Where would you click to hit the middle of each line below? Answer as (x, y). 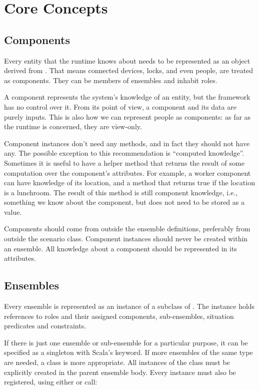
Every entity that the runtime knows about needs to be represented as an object (127, 60)
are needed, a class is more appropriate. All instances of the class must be (117, 362)
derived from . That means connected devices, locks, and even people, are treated (129, 70)
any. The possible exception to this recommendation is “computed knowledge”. (124, 153)
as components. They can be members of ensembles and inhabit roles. (111, 80)
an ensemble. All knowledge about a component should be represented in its (120, 248)
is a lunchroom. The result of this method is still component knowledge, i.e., (121, 192)
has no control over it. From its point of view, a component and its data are (120, 106)
